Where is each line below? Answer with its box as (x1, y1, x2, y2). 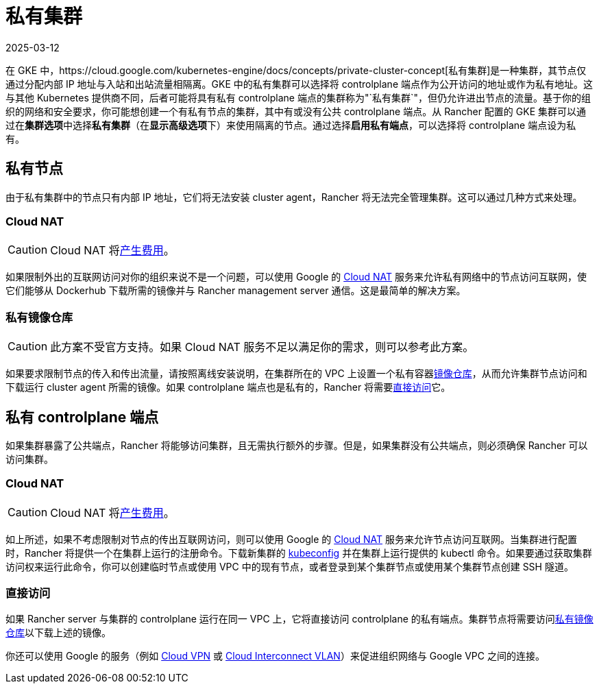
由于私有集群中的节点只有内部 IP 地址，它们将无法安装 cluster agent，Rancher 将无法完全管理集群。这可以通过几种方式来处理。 (5, 191, 583, 203)
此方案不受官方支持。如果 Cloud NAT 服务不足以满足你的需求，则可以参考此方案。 (50, 340, 474, 354)
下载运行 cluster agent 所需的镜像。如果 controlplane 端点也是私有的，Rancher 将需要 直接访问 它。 (5, 381, 451, 394)
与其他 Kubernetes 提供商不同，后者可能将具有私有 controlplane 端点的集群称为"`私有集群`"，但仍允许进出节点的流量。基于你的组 (5, 91, 591, 104)
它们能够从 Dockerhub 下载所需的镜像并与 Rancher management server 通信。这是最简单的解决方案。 (5, 285, 466, 297)
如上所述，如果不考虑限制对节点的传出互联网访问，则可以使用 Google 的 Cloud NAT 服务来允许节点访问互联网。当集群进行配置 (5, 533, 577, 545)
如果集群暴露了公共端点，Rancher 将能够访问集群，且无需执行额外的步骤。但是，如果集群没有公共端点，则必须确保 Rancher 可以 (5, 439, 588, 451)
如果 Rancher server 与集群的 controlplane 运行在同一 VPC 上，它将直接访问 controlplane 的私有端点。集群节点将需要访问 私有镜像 (5, 613, 594, 625)
